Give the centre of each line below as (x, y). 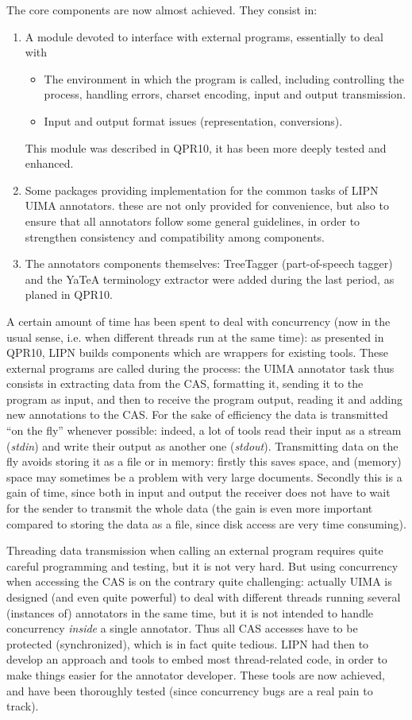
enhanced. (49, 163)
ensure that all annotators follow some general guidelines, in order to (193, 221)
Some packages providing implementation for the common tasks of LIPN (202, 190)
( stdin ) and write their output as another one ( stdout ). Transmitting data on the (202, 445)
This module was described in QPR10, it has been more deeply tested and (206, 147)
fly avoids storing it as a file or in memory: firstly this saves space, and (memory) (204, 461)
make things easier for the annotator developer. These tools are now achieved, (196, 674)
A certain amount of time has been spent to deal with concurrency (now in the (198, 321)
